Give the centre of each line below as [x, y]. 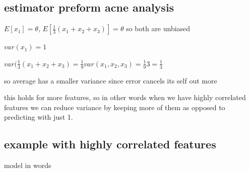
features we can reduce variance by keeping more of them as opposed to [115, 107]
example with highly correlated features [110, 144]
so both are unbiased [158, 28]
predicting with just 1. [39, 117]
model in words [28, 165]
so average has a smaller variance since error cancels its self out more [111, 80]
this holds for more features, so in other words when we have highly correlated [125, 97]
